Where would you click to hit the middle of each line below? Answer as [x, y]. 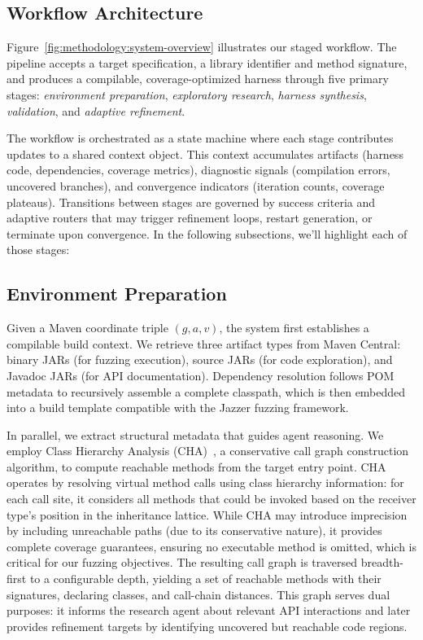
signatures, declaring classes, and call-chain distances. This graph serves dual [198, 594]
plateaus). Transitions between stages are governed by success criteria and [191, 202]
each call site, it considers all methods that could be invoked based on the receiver [211, 499]
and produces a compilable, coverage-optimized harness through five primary [198, 79]
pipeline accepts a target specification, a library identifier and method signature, [207, 62]
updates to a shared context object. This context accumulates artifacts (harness [205, 153]
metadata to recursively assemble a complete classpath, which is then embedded [206, 391]
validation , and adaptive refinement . [96, 110]
